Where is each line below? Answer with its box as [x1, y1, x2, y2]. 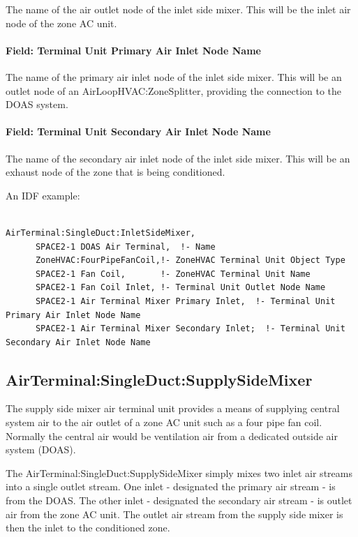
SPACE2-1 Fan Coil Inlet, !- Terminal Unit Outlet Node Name [35, 282, 326, 293]
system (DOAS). [6, 442, 76, 457]
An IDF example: [6, 188, 80, 202]
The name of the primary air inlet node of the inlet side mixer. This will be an [6, 69, 342, 84]
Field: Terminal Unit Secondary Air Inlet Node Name [6, 124, 271, 139]
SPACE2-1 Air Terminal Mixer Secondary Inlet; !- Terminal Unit [35, 324, 345, 334]
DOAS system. [6, 97, 68, 112]
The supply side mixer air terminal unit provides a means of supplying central [6, 401, 340, 416]
